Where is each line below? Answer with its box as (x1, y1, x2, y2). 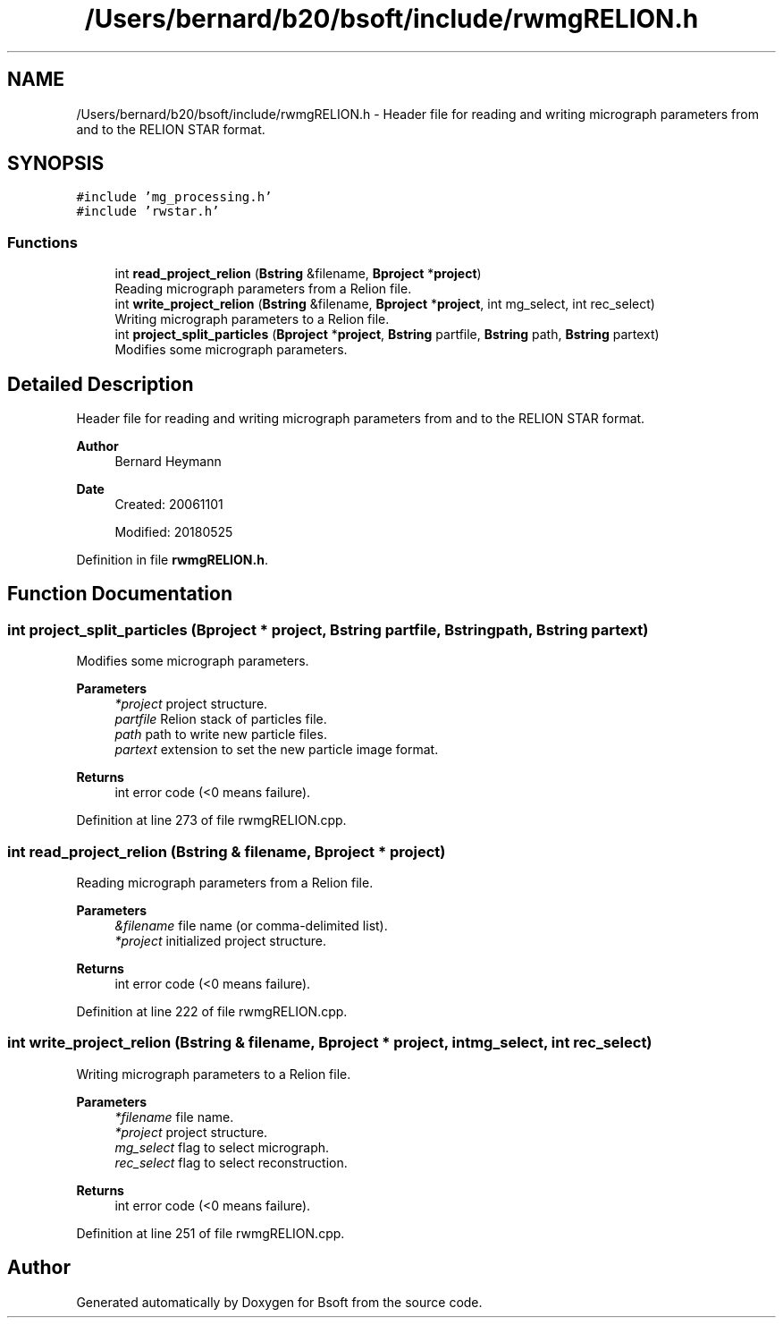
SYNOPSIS (7, 152, 105, 175)
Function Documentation (7, 582, 232, 606)
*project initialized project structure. (114, 933, 326, 948)
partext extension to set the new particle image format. (114, 742, 439, 758)
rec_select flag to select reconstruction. (114, 1154, 348, 1170)
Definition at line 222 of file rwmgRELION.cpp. (76, 1004, 348, 1019)
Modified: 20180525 (114, 524, 233, 540)
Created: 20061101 (114, 497, 223, 513)
